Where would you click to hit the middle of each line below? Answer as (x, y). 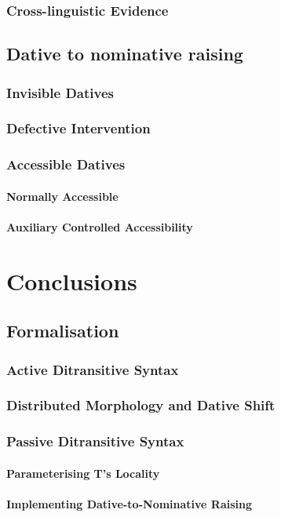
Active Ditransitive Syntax (93, 369)
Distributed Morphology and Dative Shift (141, 405)
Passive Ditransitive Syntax (95, 441)
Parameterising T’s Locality (83, 473)
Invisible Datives (60, 92)
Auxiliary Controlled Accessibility (100, 226)
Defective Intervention (78, 128)
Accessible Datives (66, 164)
